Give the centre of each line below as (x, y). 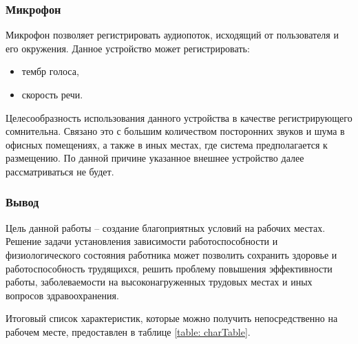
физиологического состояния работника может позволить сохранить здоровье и (171, 254)
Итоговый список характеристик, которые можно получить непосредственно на (172, 318)
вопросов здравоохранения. (62, 295)
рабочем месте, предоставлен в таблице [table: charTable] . (128, 331)
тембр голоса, (50, 71)
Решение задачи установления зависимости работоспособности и (142, 241)
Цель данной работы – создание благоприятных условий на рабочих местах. (166, 227)
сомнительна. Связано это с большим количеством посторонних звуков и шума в (175, 131)
